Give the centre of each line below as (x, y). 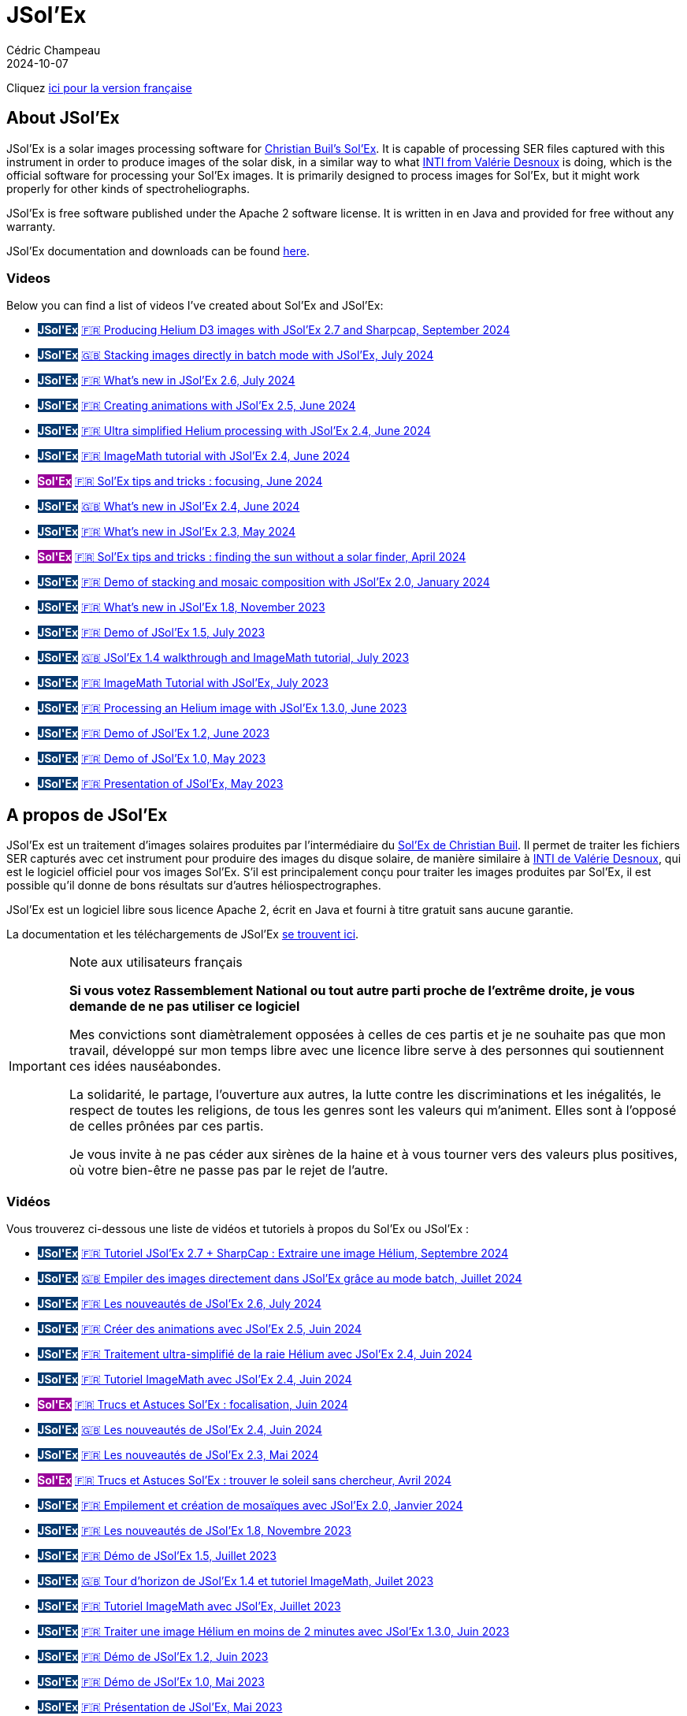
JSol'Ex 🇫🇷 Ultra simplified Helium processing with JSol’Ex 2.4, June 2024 (234, 431)
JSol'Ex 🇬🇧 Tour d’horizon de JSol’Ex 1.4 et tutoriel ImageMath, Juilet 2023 (236, 1580)
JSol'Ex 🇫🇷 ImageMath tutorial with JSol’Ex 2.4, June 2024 (194, 456)
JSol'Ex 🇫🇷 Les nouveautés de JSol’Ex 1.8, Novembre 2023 (195, 1530)
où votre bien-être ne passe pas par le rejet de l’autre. (228, 1170)
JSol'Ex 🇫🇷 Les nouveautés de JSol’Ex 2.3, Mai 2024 (178, 1454)
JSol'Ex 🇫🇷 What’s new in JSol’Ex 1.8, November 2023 (182, 607)
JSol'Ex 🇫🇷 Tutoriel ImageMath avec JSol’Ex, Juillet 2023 (189, 1606)
